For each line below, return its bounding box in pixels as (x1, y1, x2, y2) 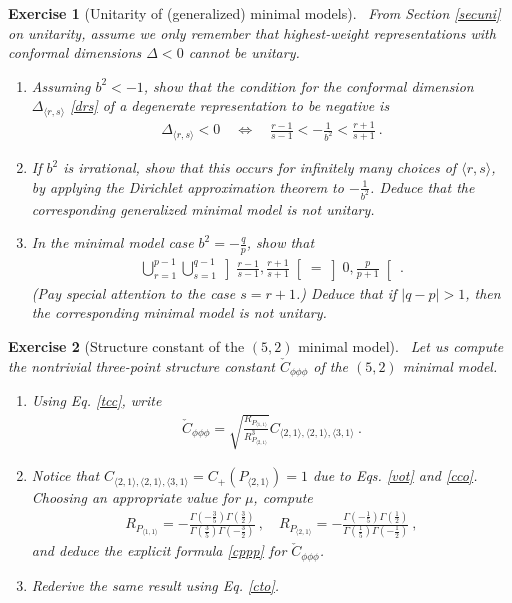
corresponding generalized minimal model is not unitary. (31, 198, 375, 219)
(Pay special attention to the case (31, 282, 236, 303)
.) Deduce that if (295, 282, 397, 303)
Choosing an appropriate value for (31, 487, 240, 508)
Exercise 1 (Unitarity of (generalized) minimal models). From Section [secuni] (8, 3, 501, 23)
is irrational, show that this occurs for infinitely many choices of (63, 157, 457, 178)
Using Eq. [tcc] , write (31, 389, 162, 410)
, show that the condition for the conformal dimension (143, 75, 474, 96)
